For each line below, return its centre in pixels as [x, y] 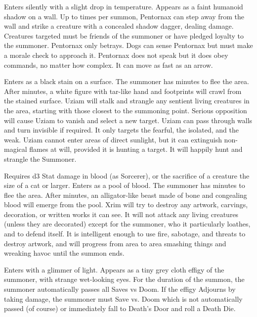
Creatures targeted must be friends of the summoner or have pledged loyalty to [124, 35]
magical [16, 149]
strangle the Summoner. [40, 158]
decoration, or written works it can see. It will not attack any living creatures [121, 214]
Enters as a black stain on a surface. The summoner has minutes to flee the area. [127, 81]
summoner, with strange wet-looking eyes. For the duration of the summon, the [124, 279]
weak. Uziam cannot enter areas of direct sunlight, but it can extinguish [113, 139]
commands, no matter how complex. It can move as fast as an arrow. [108, 65]
